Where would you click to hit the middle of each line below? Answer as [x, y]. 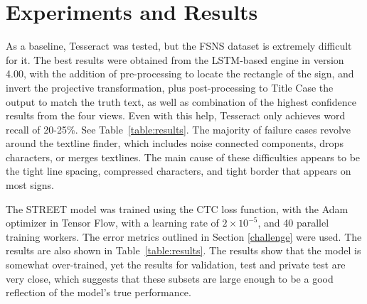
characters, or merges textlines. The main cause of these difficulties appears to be [183, 157]
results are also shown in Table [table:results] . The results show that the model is [183, 250]
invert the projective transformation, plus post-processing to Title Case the [170, 87]
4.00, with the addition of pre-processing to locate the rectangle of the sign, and [180, 74]
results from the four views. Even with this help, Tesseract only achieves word [176, 115]
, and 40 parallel [293, 223]
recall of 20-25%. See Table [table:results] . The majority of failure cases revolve [179, 129]
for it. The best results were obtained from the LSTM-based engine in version [175, 59]
